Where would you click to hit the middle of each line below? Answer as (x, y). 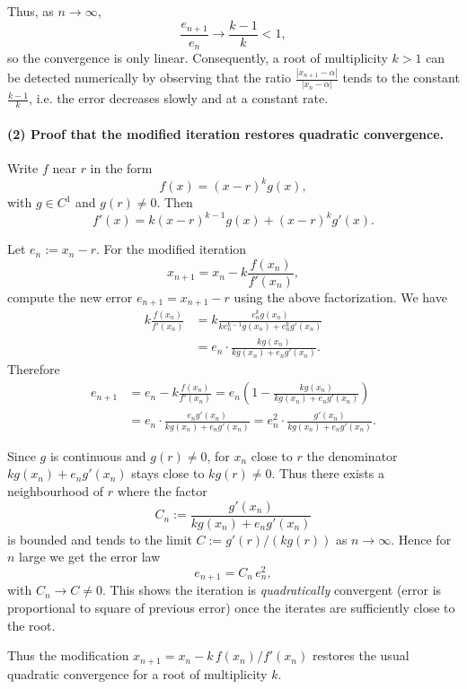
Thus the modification (68, 655)
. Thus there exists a (328, 473)
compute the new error (70, 297)
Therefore (34, 369)
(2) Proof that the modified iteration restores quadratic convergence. (226, 133)
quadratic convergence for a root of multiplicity (137, 673)
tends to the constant (401, 78)
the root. (31, 625)
